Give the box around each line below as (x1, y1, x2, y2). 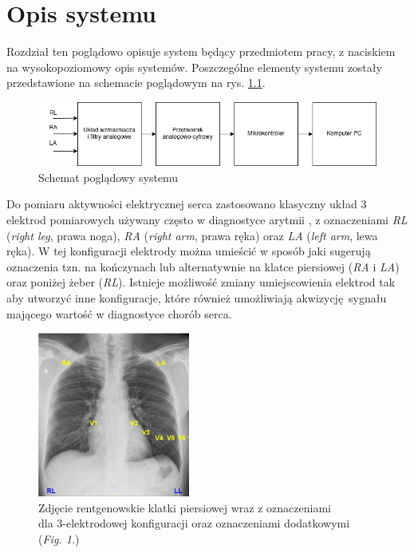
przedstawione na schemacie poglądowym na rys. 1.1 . (6, 74, 266, 91)
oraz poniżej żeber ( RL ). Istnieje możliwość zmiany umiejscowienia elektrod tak (6, 274, 396, 290)
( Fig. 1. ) (38, 531, 80, 547)
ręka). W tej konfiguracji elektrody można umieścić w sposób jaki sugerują (6, 243, 371, 259)
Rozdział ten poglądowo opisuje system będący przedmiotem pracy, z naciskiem (6, 43, 396, 60)
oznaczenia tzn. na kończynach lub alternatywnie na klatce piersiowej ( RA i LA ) (6, 258, 400, 275)
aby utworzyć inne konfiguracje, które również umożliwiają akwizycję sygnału (6, 290, 387, 306)
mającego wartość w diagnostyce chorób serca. (6, 305, 232, 322)
